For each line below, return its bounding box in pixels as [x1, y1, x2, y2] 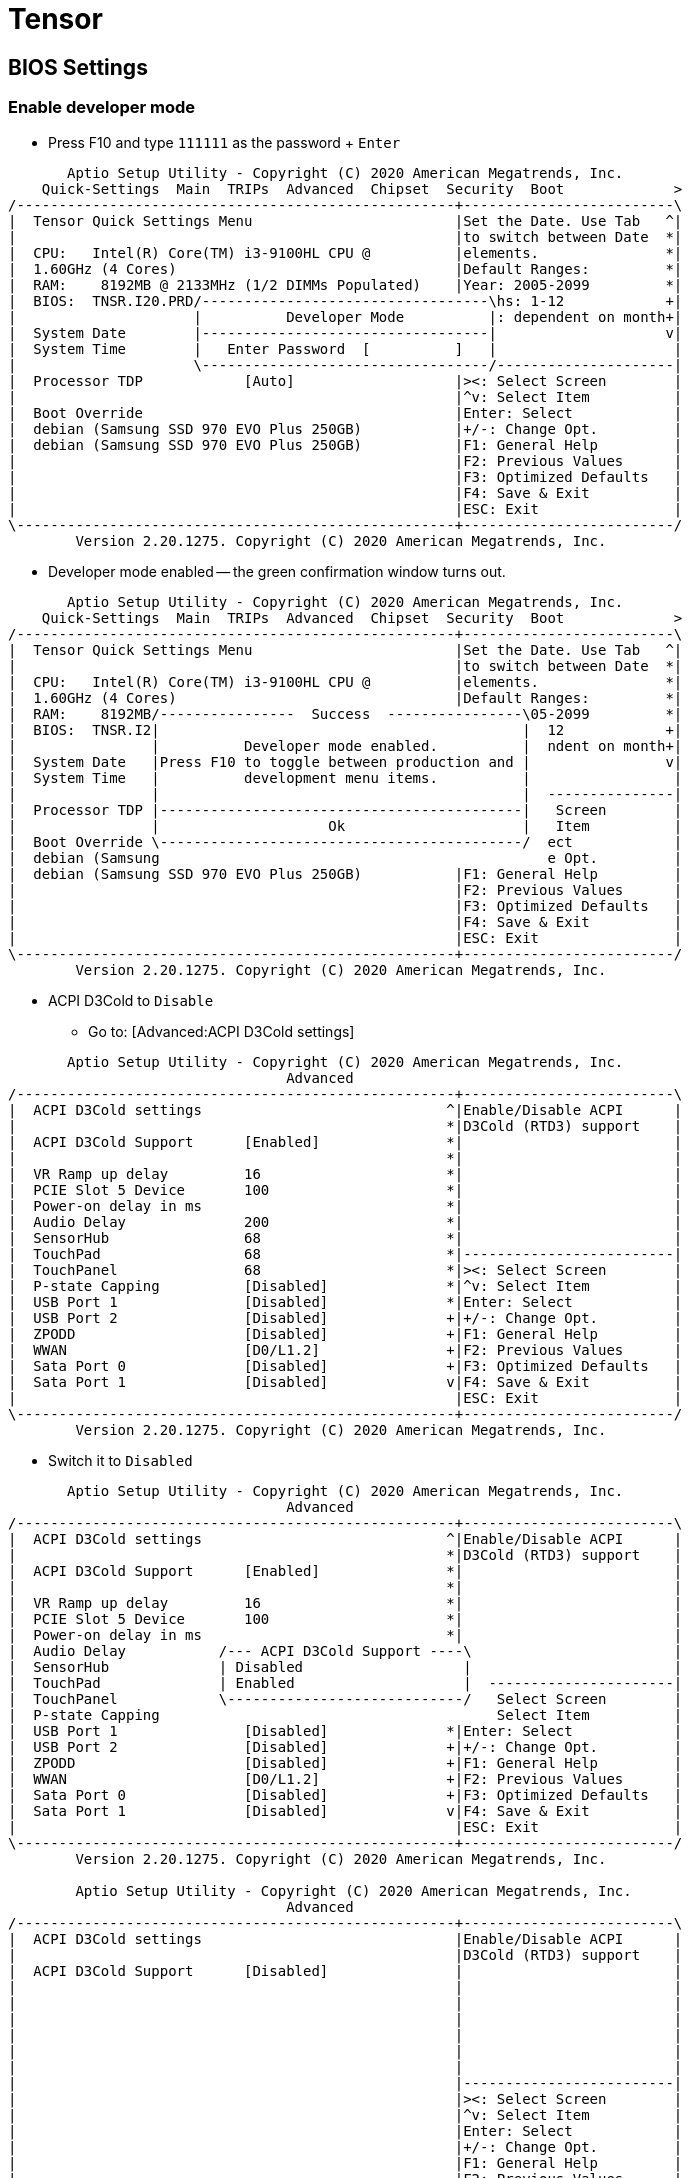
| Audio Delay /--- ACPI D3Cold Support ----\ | [8, 1642, 683, 1659]
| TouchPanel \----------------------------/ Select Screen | [8, 1690, 683, 1707]
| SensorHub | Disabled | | [8, 1658, 683, 1675]
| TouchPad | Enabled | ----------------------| [8, 1674, 683, 1691]
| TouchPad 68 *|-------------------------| [8, 1245, 683, 1262]
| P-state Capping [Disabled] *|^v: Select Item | [8, 1277, 683, 1294]
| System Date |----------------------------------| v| [8, 324, 683, 341]
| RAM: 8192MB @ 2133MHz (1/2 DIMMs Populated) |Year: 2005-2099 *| [8, 276, 683, 293]
